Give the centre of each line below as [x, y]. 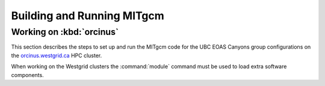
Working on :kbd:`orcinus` [65, 32]
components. [28, 75]
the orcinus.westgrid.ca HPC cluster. [57, 55]
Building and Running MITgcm [88, 16]
